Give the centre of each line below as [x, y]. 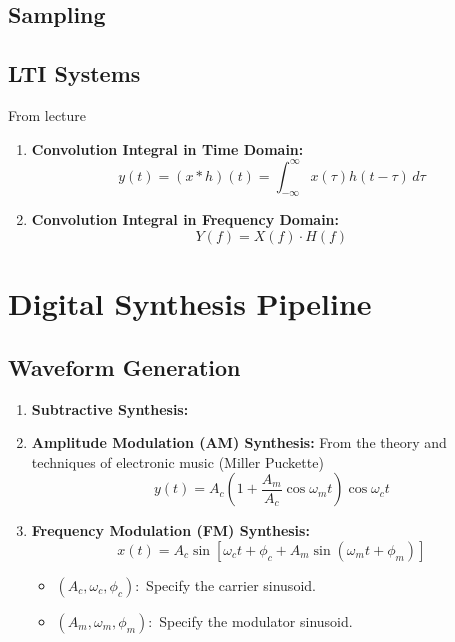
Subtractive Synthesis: [110, 408]
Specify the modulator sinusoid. [256, 621]
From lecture [47, 114]
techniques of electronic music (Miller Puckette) [177, 461]
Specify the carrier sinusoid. [231, 585]
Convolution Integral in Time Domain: [167, 148]
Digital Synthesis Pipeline [190, 303]
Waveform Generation [124, 366]
